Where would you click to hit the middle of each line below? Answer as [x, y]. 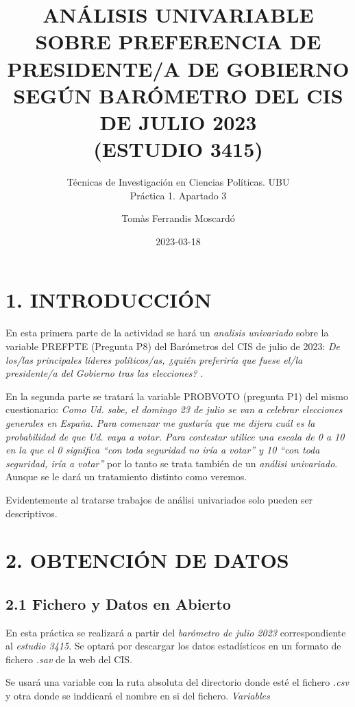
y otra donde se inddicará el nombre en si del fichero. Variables [138, 696]
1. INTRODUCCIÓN [109, 300]
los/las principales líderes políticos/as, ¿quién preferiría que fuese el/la [154, 359]
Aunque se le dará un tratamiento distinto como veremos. [126, 476]
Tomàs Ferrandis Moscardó [178, 218]
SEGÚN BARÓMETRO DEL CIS [178, 95]
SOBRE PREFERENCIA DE [178, 41]
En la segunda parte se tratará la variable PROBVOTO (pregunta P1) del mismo [177, 396]
